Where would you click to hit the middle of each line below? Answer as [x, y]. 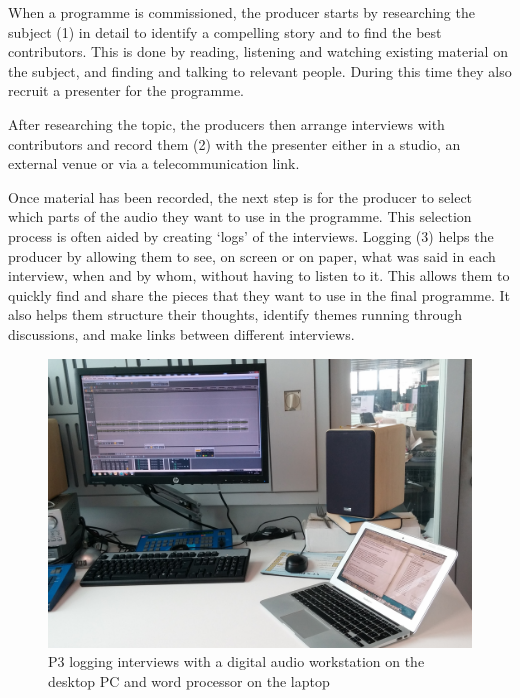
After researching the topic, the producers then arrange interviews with [226, 123]
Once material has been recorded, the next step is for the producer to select [240, 196]
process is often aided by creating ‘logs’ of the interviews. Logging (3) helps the [251, 235]
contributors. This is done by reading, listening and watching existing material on [258, 51]
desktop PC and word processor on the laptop [189, 680]
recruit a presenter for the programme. [126, 90]
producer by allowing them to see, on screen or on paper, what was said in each [252, 255]
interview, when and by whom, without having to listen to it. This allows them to [259, 275]
